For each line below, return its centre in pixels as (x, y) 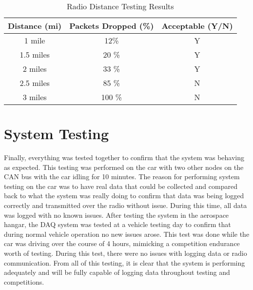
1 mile (35, 40)
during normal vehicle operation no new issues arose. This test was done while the (127, 234)
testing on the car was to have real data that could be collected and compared (121, 186)
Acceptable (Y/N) (197, 26)
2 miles (35, 69)
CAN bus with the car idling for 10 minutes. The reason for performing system (122, 176)
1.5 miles (35, 54)
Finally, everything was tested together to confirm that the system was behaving (124, 157)
